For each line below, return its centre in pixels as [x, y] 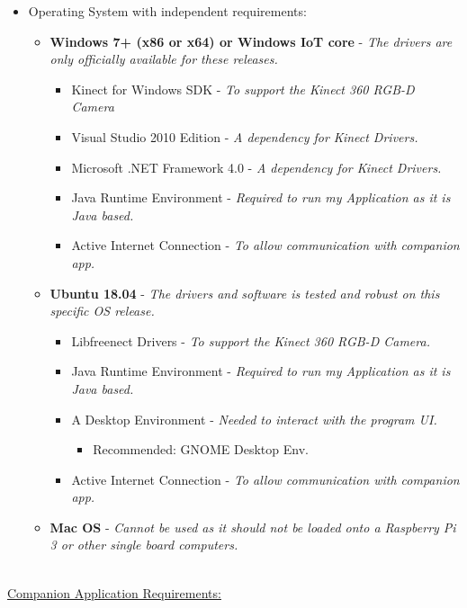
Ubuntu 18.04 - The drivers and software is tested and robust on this [245, 293]
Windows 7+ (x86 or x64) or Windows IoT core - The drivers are [251, 41]
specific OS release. [102, 311]
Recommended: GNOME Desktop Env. [201, 449]
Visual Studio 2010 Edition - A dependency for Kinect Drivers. [245, 136]
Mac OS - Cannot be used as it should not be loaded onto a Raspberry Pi [253, 527]
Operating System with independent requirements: [167, 11]
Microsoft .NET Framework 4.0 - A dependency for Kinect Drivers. [256, 167]
